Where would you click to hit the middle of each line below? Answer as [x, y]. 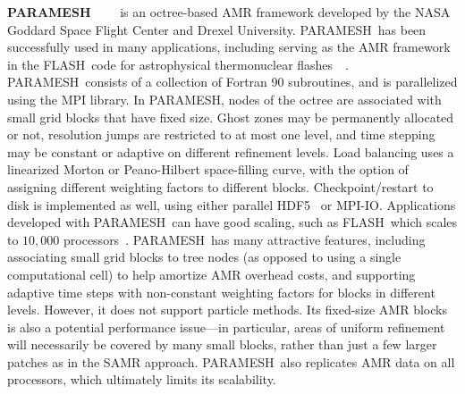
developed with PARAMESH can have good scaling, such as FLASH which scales [232, 222]
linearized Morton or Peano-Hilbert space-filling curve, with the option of [208, 169]
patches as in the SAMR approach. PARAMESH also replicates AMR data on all [231, 361]
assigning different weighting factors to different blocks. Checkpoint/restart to [220, 186]
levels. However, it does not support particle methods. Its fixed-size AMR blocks [227, 310]
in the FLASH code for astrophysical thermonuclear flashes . [178, 64]
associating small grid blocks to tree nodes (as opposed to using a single [204, 257]
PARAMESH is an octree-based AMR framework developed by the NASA [229, 12]
